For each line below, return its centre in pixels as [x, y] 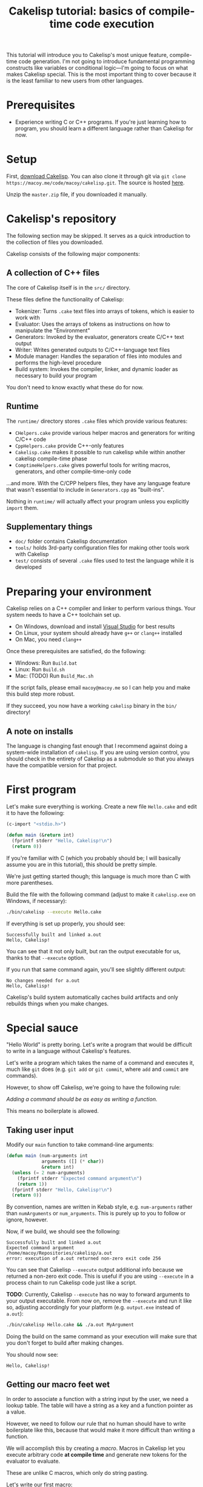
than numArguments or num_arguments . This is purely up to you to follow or [96, 1213]
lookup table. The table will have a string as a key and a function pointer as [100, 1405]
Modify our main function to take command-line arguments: [80, 1145]
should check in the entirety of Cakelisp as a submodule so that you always [100, 759]
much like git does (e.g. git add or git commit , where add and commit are [98, 1069]
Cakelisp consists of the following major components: [73, 254]
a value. [16, 1412]
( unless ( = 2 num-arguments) [48, 1173]
